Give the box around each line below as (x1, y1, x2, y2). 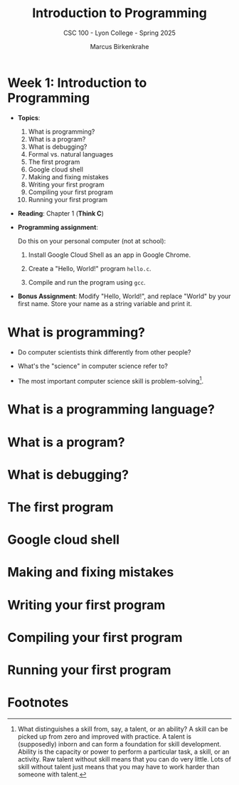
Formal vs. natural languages (28, 149, 114, 158)
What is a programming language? (7, 401, 216, 418)
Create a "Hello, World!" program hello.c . (28, 264, 152, 273)
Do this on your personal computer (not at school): (17, 236, 166, 245)
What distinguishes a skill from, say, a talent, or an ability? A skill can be (17, 725, 228, 733)
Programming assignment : (17, 223, 98, 231)
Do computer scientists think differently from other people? (17, 347, 191, 357)
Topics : (17, 113, 41, 122)
